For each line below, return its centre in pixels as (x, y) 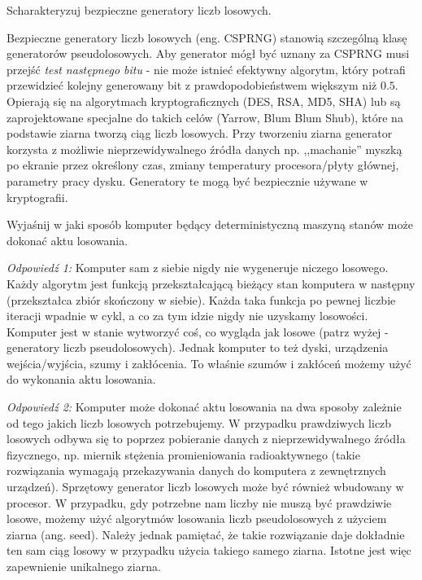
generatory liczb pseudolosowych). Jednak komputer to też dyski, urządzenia (198, 347)
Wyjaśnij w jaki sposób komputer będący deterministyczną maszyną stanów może (210, 224)
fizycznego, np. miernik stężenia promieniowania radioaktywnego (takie (183, 454)
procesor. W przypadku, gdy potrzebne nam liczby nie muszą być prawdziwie (199, 502)
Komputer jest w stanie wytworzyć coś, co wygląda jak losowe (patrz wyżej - (198, 331)
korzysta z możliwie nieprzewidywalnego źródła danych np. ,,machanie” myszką (204, 149)
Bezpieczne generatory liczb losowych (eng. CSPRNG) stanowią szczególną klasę (207, 37)
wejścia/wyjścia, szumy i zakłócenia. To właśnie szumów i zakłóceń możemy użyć (209, 363)
